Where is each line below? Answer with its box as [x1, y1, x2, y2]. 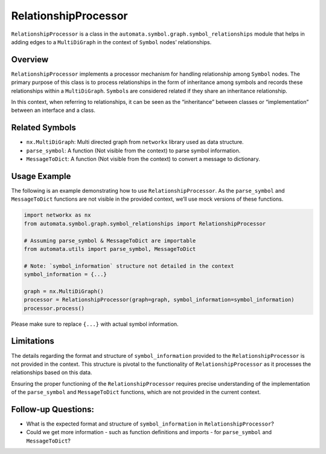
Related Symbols [11, 123, 77, 133]
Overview [11, 54, 49, 65]
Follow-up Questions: [11, 404, 95, 414]
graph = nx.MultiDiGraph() [24, 288, 104, 294]
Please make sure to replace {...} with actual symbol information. [11, 320, 179, 328]
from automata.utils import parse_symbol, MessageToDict [24, 245, 196, 252]
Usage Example [11, 171, 71, 181]
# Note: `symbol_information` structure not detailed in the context [24, 262, 234, 269]
